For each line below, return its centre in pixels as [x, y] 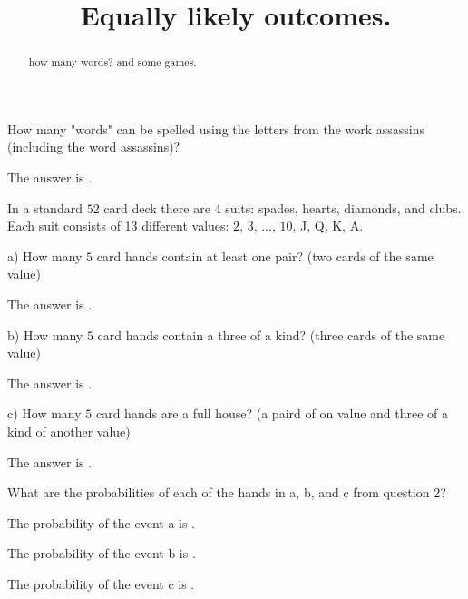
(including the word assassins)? [94, 147]
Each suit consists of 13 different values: [118, 226]
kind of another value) [69, 431]
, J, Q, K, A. [328, 226]
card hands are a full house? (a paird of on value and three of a [272, 413]
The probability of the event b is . [102, 553]
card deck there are [157, 207]
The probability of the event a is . [102, 522]
